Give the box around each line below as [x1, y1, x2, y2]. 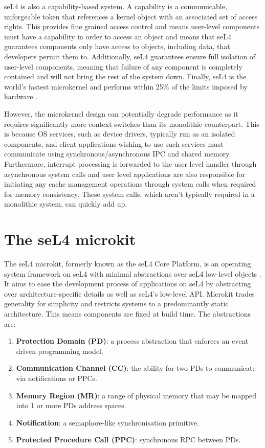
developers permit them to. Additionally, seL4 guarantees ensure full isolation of [4, 51, 256, 61]
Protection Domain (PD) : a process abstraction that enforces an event [16, 335, 249, 346]
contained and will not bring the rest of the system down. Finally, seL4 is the [4, 71, 247, 82]
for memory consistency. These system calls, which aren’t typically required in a [4, 188, 255, 199]
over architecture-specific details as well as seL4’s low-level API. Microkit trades [4, 288, 255, 299]
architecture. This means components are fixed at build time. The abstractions [4, 308, 251, 319]
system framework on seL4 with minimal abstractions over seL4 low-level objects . [4, 268, 261, 279]
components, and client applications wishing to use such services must [4, 138, 224, 149]
